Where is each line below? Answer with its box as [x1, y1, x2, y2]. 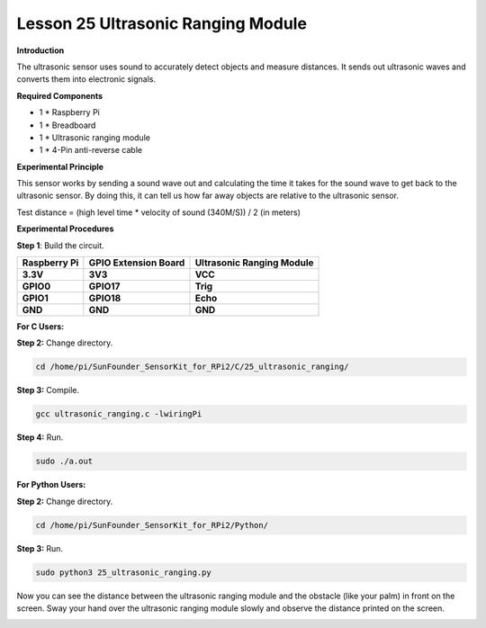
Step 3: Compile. [16, 385, 80, 396]
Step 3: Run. [16, 543, 63, 553]
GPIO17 [88, 280, 121, 292]
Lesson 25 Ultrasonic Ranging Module [16, 13, 308, 33]
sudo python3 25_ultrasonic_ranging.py [35, 567, 211, 578]
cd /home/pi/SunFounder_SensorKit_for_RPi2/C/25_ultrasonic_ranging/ [35, 362, 349, 372]
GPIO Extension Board [88, 256, 185, 269]
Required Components [16, 90, 103, 101]
